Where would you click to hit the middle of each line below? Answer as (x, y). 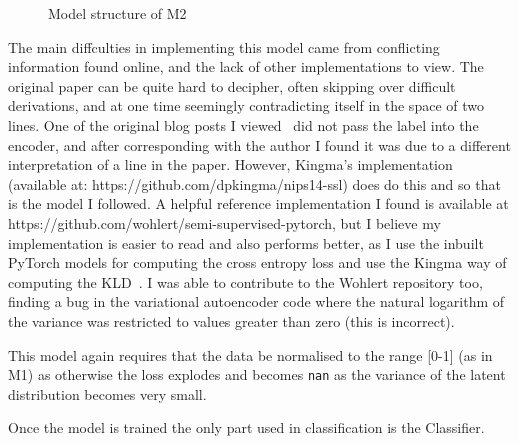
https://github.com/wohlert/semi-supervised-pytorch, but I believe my (224, 222)
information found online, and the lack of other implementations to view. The (246, 66)
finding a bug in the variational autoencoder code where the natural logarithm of (256, 301)
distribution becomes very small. (107, 393)
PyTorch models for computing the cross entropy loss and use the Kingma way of (257, 262)
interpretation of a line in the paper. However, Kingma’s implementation (230, 164)
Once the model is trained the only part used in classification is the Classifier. (246, 427)
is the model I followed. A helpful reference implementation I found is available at (258, 203)
